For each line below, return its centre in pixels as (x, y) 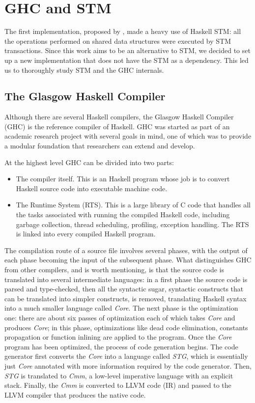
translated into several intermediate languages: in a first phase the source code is (126, 279)
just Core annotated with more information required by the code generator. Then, (128, 365)
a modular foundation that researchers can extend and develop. (100, 146)
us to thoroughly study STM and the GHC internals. (84, 70)
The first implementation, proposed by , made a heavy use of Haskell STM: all (123, 31)
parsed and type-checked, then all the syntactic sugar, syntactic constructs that (124, 289)
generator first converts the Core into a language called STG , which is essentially (126, 356)
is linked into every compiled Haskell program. (86, 234)
